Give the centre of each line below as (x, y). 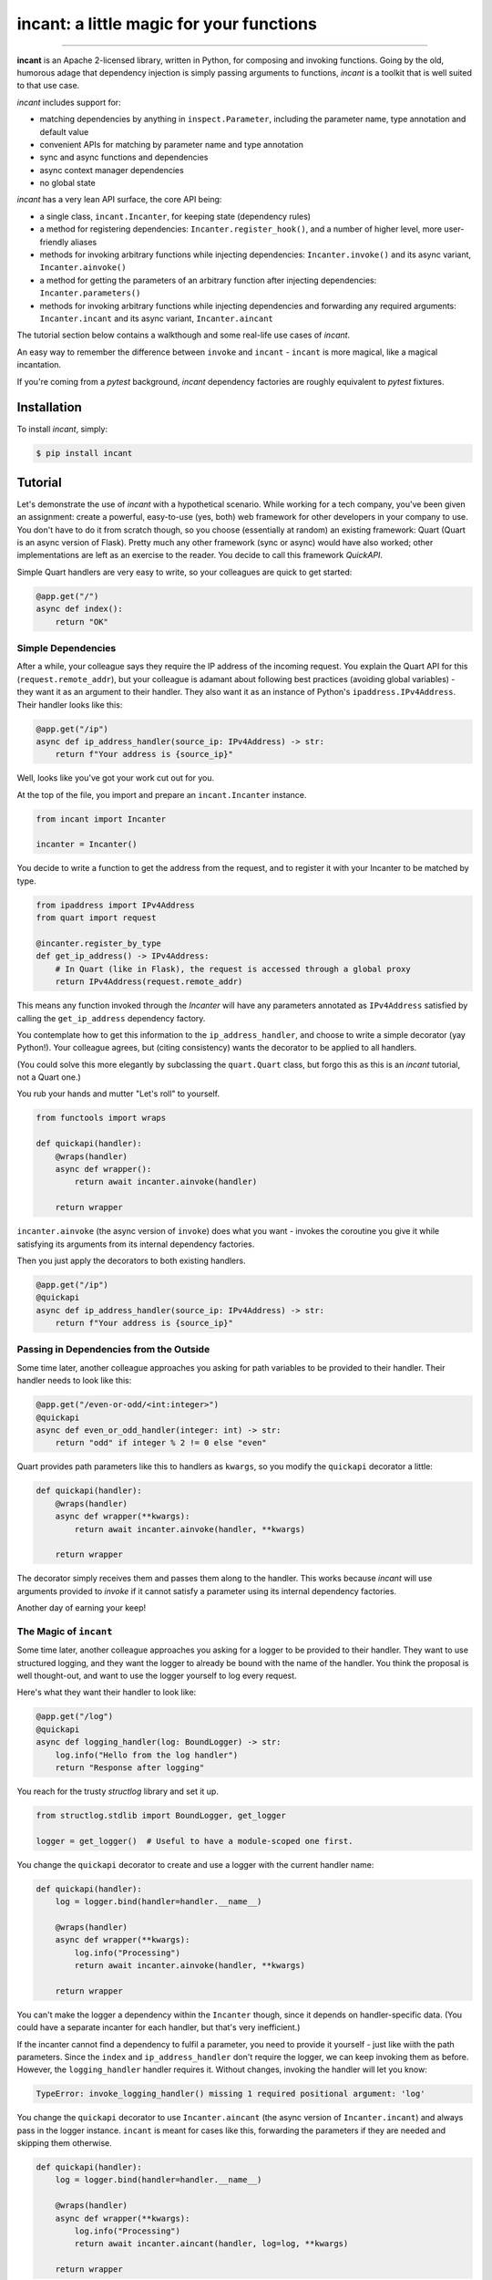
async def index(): (79, 609)
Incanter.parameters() (90, 293)
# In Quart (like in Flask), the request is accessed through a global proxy (233, 969)
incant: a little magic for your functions (167, 24)
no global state (67, 183)
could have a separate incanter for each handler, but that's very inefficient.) (159, 2027)
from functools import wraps (101, 1118)
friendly (54, 242)
